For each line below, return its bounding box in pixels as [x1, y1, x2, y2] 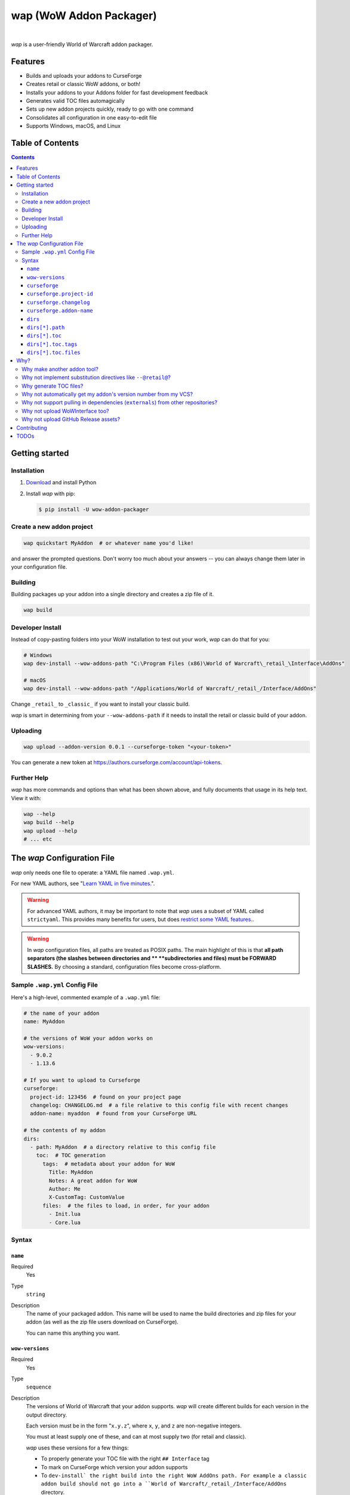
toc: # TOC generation [36, 1152, 106, 1159]
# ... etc [23, 836, 53, 843]
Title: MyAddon [48, 1169, 94, 1176]
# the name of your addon [23, 1009, 100, 1017]
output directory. [26, 1411, 67, 1418]
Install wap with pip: [26, 490, 76, 497]
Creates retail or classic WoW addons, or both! [26, 81, 140, 88]
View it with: [11, 794, 42, 801]
